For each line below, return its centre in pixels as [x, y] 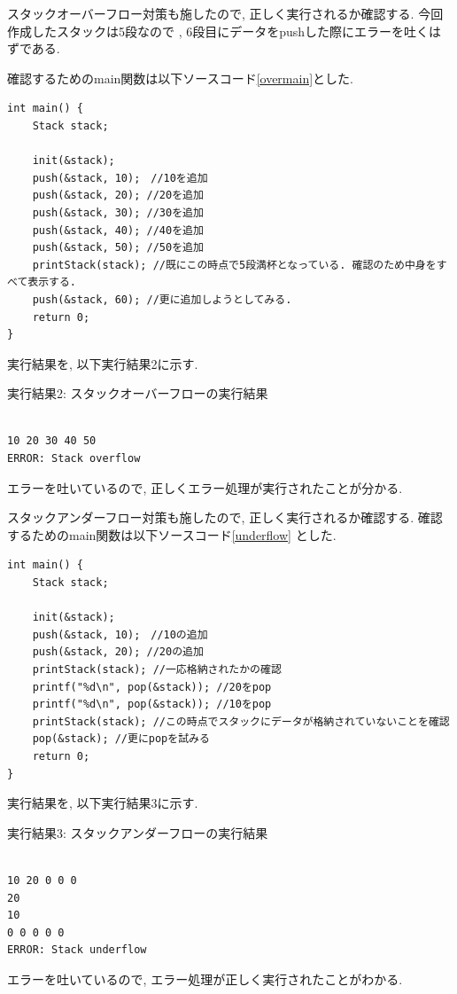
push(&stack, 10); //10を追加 [120, 178]
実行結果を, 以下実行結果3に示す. [103, 803]
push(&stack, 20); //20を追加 [118, 196]
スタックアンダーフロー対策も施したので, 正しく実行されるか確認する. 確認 [225, 517]
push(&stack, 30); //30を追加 [118, 212]
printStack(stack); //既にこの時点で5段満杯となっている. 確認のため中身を [234, 265]
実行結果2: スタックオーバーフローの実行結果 [138, 393]
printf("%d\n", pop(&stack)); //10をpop [152, 704]
